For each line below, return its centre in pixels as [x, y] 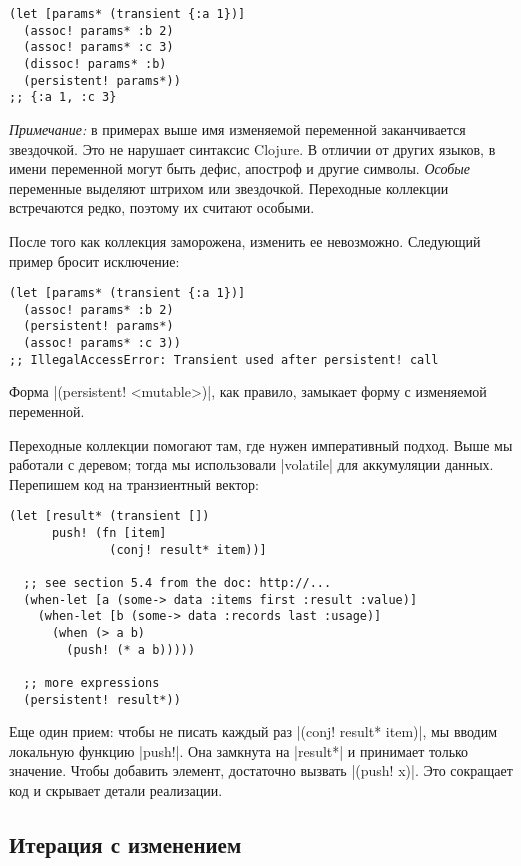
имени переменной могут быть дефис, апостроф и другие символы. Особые [239, 168]
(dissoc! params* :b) [95, 63]
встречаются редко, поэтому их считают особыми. [162, 207]
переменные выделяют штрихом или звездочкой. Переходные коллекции [229, 187]
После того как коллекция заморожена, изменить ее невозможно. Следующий [245, 240]
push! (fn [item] [109, 533]
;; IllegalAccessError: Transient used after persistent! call [224, 359]
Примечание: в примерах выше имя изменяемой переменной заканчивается [237, 128]
